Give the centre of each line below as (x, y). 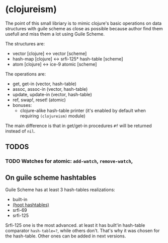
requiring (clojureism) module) (53, 116)
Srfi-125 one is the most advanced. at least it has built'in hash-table (75, 225)
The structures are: (25, 43)
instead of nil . (20, 131)
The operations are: (26, 74)
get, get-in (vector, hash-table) (45, 84)
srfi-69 (20, 210)
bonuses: (22, 105)
